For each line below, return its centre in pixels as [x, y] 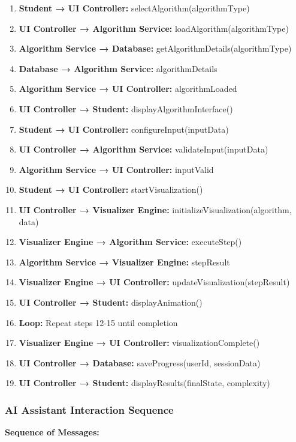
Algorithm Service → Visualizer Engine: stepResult [124, 262]
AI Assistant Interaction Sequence [89, 409]
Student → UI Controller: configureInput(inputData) [124, 129]
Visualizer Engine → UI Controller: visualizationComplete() [139, 343]
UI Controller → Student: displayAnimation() [111, 302]
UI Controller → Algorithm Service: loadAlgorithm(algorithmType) [154, 28]
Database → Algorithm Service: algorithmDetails [118, 68]
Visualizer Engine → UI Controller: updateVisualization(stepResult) [154, 282]
